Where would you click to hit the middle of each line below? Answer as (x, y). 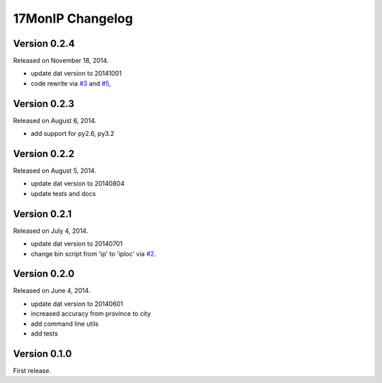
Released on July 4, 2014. (51, 231)
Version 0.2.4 (44, 44)
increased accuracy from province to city (91, 314)
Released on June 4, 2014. (52, 291)
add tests (44, 333)
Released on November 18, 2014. (61, 61)
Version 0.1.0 (42, 354)
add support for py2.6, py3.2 (73, 134)
